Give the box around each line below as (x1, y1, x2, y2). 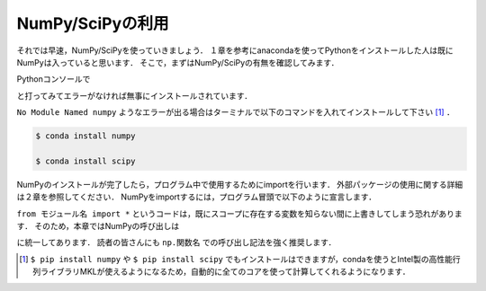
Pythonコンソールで (16, 74, 91, 84)
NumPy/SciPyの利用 (16, 13, 170, 33)
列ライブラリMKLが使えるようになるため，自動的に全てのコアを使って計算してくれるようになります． (32, 266, 411, 278)
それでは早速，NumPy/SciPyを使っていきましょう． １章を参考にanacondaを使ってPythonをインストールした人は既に (16, 45, 454, 56)
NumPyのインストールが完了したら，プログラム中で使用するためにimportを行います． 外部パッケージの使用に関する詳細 (16, 179, 463, 190)
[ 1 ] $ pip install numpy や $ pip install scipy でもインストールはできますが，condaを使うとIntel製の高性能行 (19, 253, 461, 264)
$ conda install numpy (35, 131, 136, 141)
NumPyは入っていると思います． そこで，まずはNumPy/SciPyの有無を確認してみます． (16, 57, 339, 67)
